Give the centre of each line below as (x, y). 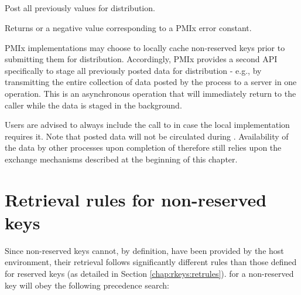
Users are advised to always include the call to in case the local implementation (147, 125)
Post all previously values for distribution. (80, 8)
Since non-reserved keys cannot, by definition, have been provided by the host (144, 250)
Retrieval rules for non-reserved (136, 199)
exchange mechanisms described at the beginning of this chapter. (121, 159)
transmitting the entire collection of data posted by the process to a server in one (151, 82)
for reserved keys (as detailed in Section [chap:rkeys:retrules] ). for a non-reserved (149, 274)
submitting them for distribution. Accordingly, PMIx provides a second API (141, 59)
